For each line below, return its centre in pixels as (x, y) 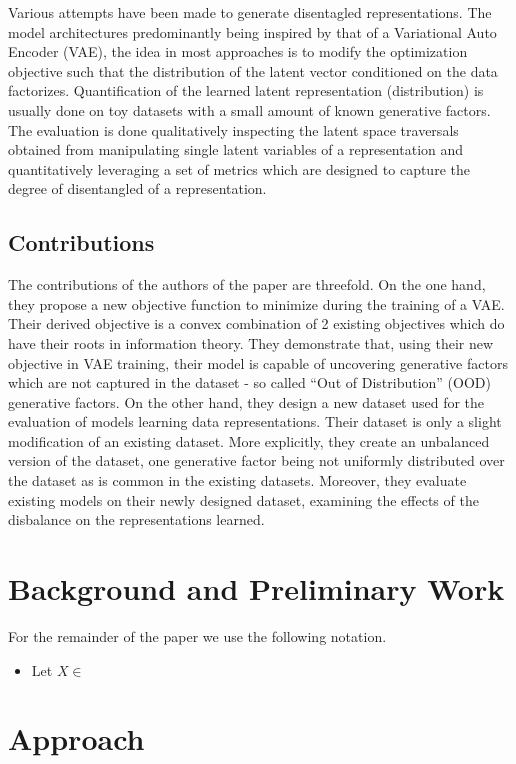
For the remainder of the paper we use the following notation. (197, 635)
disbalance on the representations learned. (136, 519)
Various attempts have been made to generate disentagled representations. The (250, 12)
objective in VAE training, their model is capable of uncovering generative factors (258, 362)
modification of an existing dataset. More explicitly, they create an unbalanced (249, 440)
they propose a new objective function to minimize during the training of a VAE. (256, 303)
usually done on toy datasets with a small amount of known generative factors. (249, 109)
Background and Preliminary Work (256, 588)
